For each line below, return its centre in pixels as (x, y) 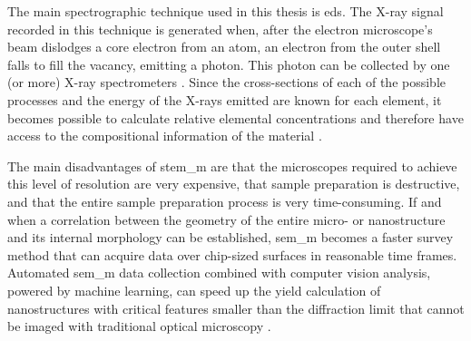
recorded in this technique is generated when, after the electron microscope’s (220, 29)
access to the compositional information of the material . (165, 136)
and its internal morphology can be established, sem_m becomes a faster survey (231, 237)
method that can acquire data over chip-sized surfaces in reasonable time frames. (232, 254)
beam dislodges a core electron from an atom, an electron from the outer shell (224, 47)
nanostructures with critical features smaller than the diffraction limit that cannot (236, 308)
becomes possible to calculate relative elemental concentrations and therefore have (235, 117)
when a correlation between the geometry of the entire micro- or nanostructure (226, 219)
